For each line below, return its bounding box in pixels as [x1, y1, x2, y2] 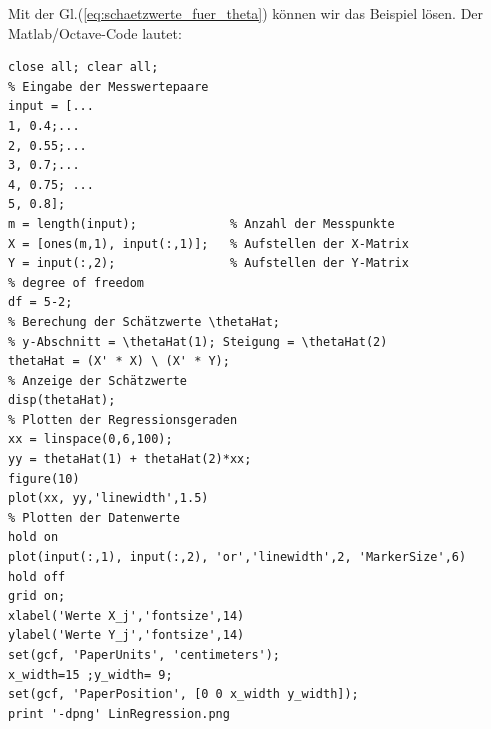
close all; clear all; [8, 60, 159, 75]
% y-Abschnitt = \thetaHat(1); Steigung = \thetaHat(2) [8, 334, 388, 349]
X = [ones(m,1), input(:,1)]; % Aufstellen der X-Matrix [8, 236, 409, 251]
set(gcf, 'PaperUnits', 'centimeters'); [8, 648, 281, 662]
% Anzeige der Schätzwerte [8, 373, 187, 388]
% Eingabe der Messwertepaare [8, 79, 209, 94]
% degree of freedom [8, 275, 145, 290]
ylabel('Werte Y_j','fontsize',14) [8, 628, 245, 643]
